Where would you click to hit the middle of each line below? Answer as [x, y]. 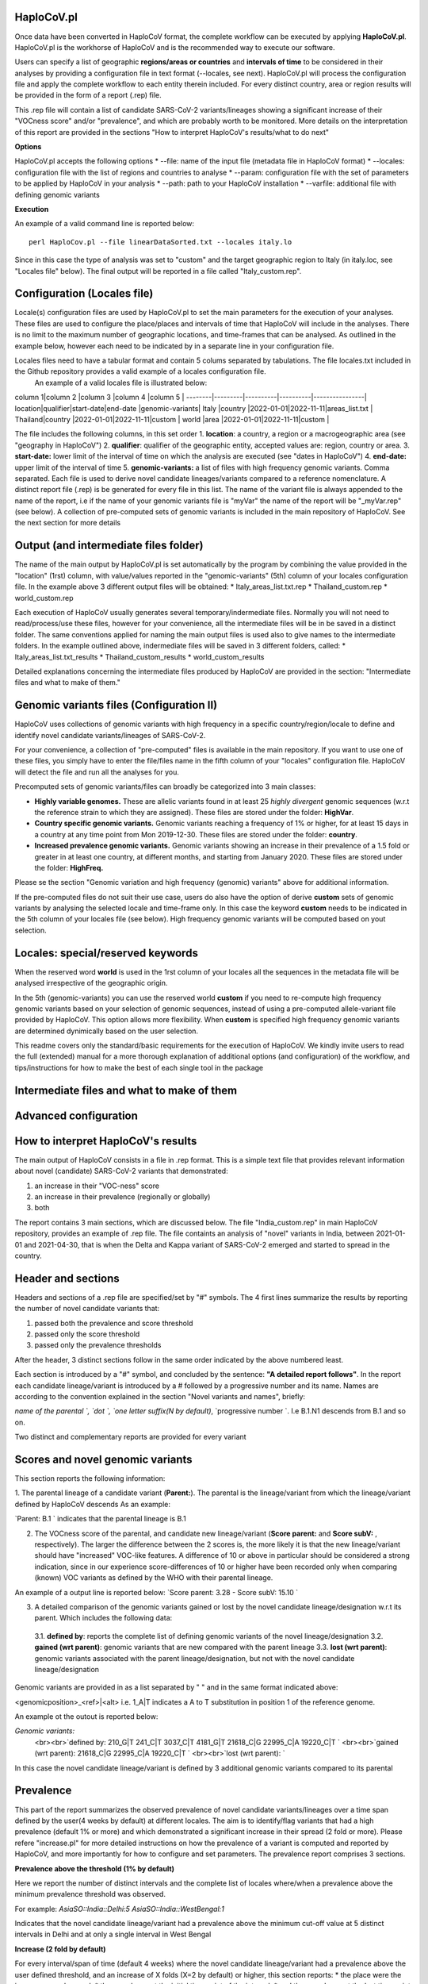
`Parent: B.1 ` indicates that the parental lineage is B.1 [100, 1519]
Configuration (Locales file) [84, 294]
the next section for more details [68, 523]
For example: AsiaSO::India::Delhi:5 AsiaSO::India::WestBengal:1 [120, 1909]
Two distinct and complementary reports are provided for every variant [130, 1437]
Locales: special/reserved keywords [106, 953]
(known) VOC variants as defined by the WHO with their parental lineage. [154, 1578]
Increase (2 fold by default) [60, 1949]
